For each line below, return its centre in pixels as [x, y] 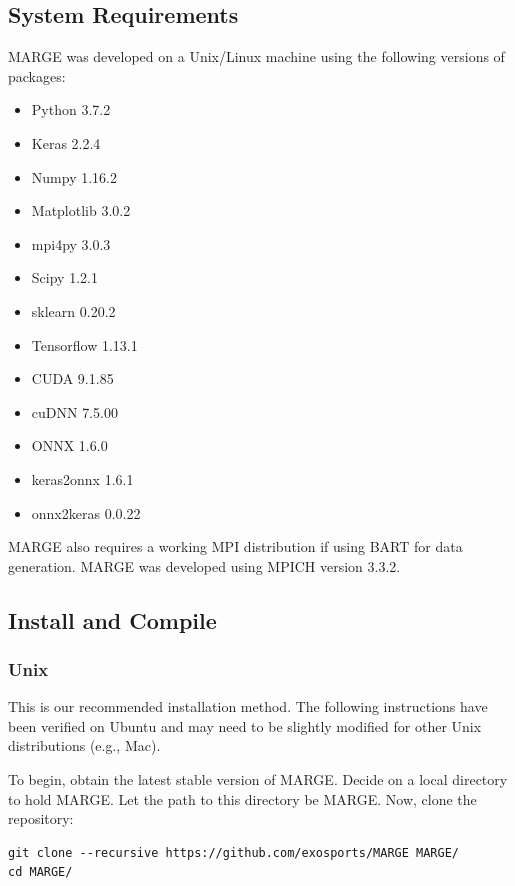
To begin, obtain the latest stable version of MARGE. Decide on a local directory [258, 779]
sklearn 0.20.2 [73, 310]
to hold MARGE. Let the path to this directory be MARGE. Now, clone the [242, 798]
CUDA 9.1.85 [72, 378]
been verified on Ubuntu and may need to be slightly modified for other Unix [245, 725]
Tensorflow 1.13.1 [84, 344]
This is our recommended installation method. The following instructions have [248, 706]
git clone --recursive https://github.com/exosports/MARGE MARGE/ [234, 852]
